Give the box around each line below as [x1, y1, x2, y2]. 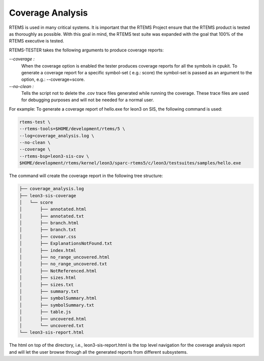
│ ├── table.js [19, 309, 71, 315]
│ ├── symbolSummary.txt [19, 302, 95, 308]
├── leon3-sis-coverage [19, 193, 77, 198]
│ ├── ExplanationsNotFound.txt [19, 241, 112, 247]
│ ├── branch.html [19, 220, 79, 226]
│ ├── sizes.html [19, 275, 77, 281]
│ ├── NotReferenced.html [19, 268, 97, 273]
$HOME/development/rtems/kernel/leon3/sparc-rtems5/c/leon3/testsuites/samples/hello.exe [19, 160, 242, 166]
